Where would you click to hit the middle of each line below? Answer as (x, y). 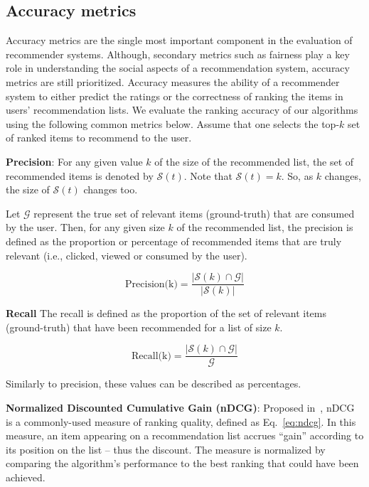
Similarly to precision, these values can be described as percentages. (154, 384)
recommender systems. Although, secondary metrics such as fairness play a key (178, 54)
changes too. (111, 189)
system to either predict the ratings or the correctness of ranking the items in (175, 96)
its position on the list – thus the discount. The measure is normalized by (166, 449)
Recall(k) (151, 356)
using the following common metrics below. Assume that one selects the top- (173, 123)
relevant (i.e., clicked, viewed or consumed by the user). (127, 255)
